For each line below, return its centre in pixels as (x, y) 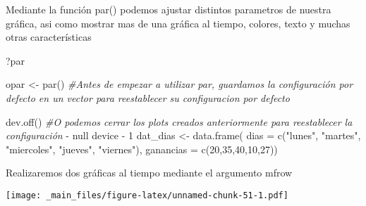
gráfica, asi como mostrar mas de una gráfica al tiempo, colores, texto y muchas (178, 23)
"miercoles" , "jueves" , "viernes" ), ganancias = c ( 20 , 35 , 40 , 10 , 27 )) (142, 149)
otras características (49, 37)
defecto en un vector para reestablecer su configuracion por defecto (148, 97)
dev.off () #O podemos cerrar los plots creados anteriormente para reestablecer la (179, 121)
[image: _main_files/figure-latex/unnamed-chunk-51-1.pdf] (147, 195)
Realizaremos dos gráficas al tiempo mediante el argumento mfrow (149, 173)
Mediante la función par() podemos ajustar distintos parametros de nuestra (169, 9)
